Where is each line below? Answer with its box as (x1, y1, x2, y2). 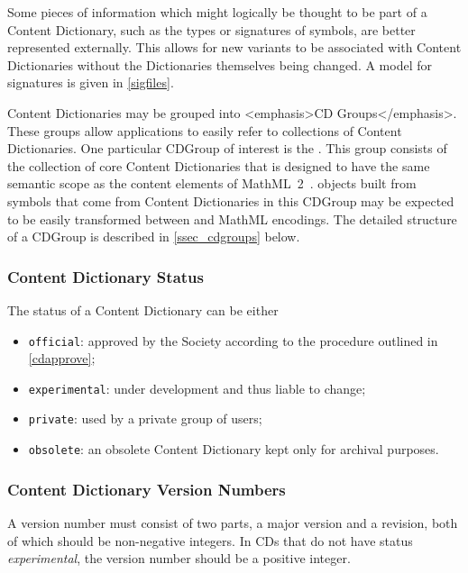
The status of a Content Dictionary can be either (7, 300, 279, 319)
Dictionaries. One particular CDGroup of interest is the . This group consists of (7, 139, 447, 158)
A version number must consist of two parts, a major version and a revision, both (7, 513, 458, 532)
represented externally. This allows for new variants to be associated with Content (7, 38, 462, 57)
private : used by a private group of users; (28, 409, 262, 428)
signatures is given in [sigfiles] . (7, 73, 174, 92)
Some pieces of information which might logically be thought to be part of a (7, 3, 427, 21)
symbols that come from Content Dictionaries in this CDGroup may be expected (7, 191, 454, 210)
